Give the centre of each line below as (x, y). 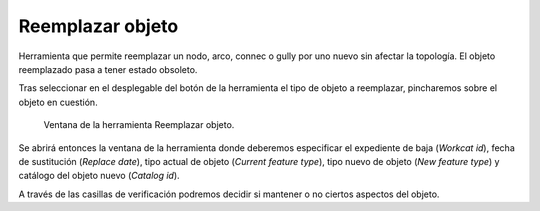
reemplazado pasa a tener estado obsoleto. (108, 69)
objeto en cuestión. (58, 102)
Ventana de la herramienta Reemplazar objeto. (139, 125)
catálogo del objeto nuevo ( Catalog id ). (99, 176)
